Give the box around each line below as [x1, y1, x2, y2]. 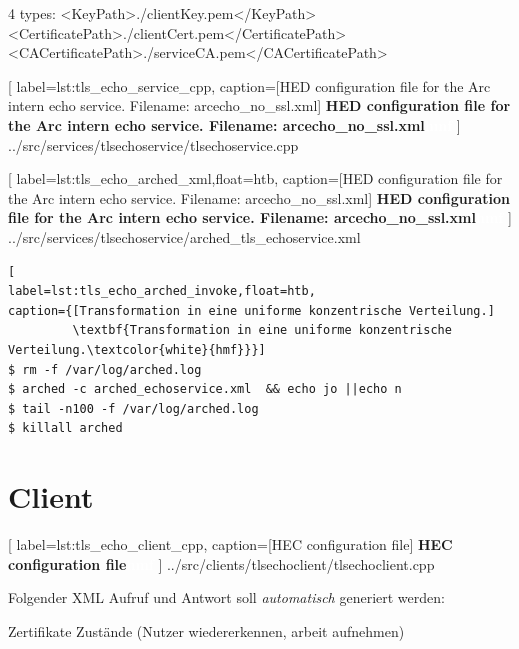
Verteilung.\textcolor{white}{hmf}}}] [8, 342, 266, 357]
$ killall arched [8, 421, 123, 436]
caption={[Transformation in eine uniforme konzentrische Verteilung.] [8, 303, 495, 318]
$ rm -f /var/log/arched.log [8, 362, 202, 377]
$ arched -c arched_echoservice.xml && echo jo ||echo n [8, 382, 402, 397]
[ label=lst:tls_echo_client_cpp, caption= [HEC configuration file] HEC [8, 534, 453, 554]
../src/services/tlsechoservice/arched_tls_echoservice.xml [8, 226, 361, 247]
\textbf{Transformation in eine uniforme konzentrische [72, 323, 452, 338]
